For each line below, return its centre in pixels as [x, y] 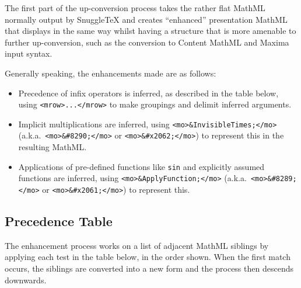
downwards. [26, 280]
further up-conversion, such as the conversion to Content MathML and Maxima [147, 42]
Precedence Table [59, 221]
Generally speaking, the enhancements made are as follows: [111, 73]
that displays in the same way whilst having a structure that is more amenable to [150, 31]
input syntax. [29, 53]
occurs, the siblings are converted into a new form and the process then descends [149, 268]
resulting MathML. [52, 147]
